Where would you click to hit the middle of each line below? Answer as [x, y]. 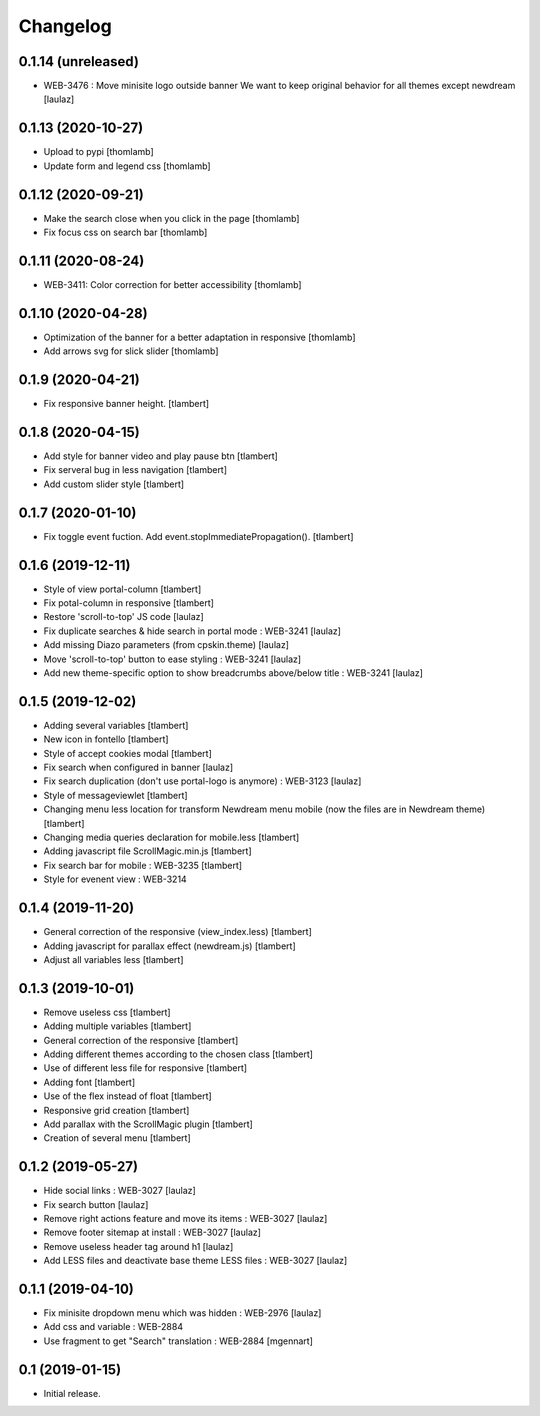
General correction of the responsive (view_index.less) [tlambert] [177, 932]
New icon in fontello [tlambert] [106, 739]
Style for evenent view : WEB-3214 [115, 879]
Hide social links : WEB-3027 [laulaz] [120, 1191]
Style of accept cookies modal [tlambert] [127, 753]
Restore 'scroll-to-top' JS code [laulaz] [123, 617]
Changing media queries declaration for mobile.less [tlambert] [171, 837]
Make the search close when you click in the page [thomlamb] [171, 218]
